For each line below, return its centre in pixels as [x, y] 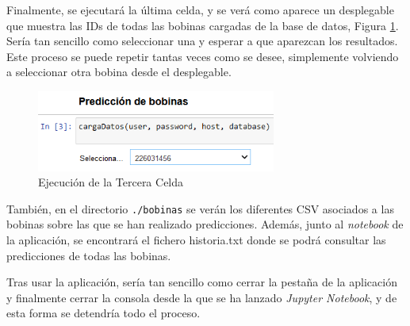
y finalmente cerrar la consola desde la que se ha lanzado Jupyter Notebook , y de [202, 297]
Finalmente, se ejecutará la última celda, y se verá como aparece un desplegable [200, 10]
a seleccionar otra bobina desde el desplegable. [119, 72]
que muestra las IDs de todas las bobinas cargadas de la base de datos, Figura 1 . [203, 25]
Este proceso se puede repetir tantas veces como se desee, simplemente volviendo [203, 56]
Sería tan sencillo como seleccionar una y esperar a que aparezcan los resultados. [202, 41]
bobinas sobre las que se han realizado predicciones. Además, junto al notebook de [205, 224]
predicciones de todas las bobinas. [89, 255]
